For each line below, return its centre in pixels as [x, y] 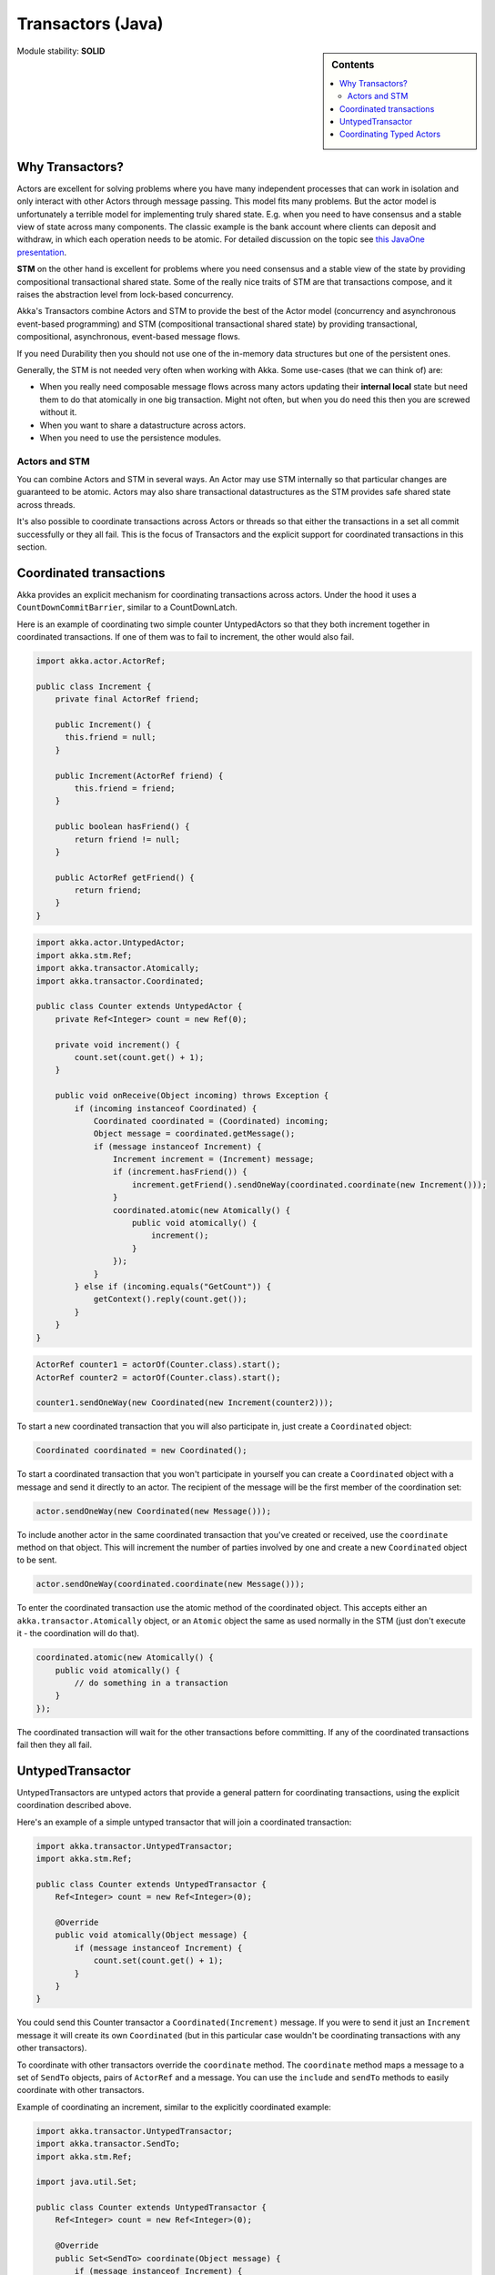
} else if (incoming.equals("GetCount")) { [173, 1286]
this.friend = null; [111, 738]
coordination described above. [74, 1805]
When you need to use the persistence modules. [131, 438]
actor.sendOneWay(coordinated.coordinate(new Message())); [170, 1584]
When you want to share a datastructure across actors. [142, 425]
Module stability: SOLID [61, 51]
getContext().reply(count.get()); [170, 1299]
